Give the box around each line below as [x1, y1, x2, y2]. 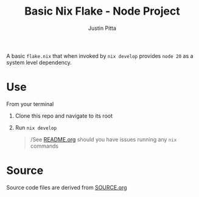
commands [30, 142, 59, 149]
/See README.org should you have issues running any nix [30, 135, 177, 143]
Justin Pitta [88, 24, 117, 32]
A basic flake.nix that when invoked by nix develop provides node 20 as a [6, 52, 194, 59]
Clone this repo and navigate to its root [15, 112, 113, 120]
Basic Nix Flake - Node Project [24, 4, 181, 18]
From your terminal [6, 100, 54, 107]
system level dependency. [6, 59, 72, 66]
